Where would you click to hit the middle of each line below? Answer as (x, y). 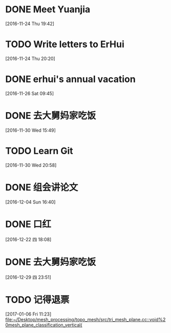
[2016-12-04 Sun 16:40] (30, 202)
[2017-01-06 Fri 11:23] (28, 314)
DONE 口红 (28, 224)
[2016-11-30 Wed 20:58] (31, 165)
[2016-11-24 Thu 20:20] (30, 58)
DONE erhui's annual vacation (70, 79)
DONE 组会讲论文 (42, 187)
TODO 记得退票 (37, 299)
